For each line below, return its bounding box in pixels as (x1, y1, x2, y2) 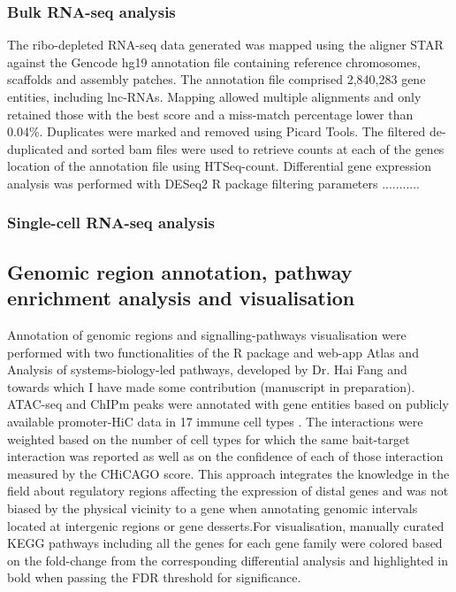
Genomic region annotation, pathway (7, 258, 353, 285)
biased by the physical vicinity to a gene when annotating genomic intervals (7, 498, 418, 517)
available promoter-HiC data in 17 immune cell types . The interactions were (7, 411, 423, 430)
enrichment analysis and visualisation (7, 284, 355, 311)
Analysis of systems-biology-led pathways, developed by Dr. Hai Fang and (7, 360, 407, 379)
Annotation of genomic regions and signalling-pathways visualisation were (7, 326, 407, 343)
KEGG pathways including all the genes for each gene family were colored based (7, 534, 443, 552)
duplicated (7, 139, 64, 158)
